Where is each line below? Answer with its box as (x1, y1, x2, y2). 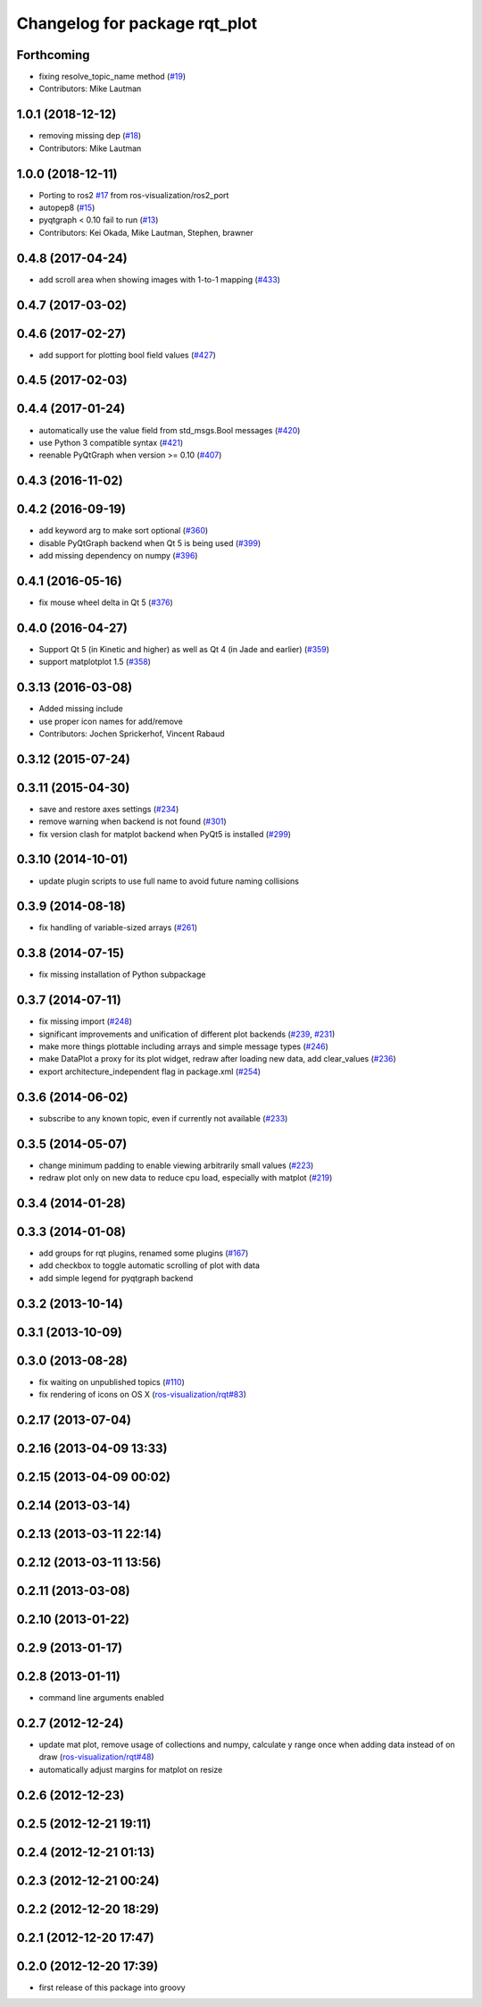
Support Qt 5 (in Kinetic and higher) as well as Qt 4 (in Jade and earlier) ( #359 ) (38, 643, 330, 654)
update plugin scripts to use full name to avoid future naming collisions (38, 876, 299, 886)
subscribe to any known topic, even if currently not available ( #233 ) (38, 1113, 288, 1123)
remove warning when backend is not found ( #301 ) (38, 816, 227, 827)
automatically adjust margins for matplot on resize (38, 1764, 223, 1775)
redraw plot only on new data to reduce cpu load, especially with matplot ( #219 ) (38, 1172, 333, 1183)
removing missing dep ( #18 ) (38, 130, 142, 141)
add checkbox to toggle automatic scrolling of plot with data (38, 1260, 261, 1271)
